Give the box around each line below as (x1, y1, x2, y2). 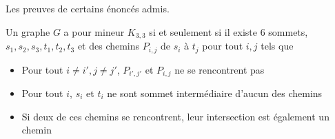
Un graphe (6, 24, 50, 39)
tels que (261, 39, 294, 53)
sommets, (268, 24, 308, 39)
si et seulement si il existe (149, 24, 257, 39)
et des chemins (77, 39, 140, 53)
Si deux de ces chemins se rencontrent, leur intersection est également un (21, 109, 329, 123)
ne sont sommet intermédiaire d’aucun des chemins (107, 85, 323, 100)
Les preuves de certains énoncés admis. (6, 1, 170, 15)
